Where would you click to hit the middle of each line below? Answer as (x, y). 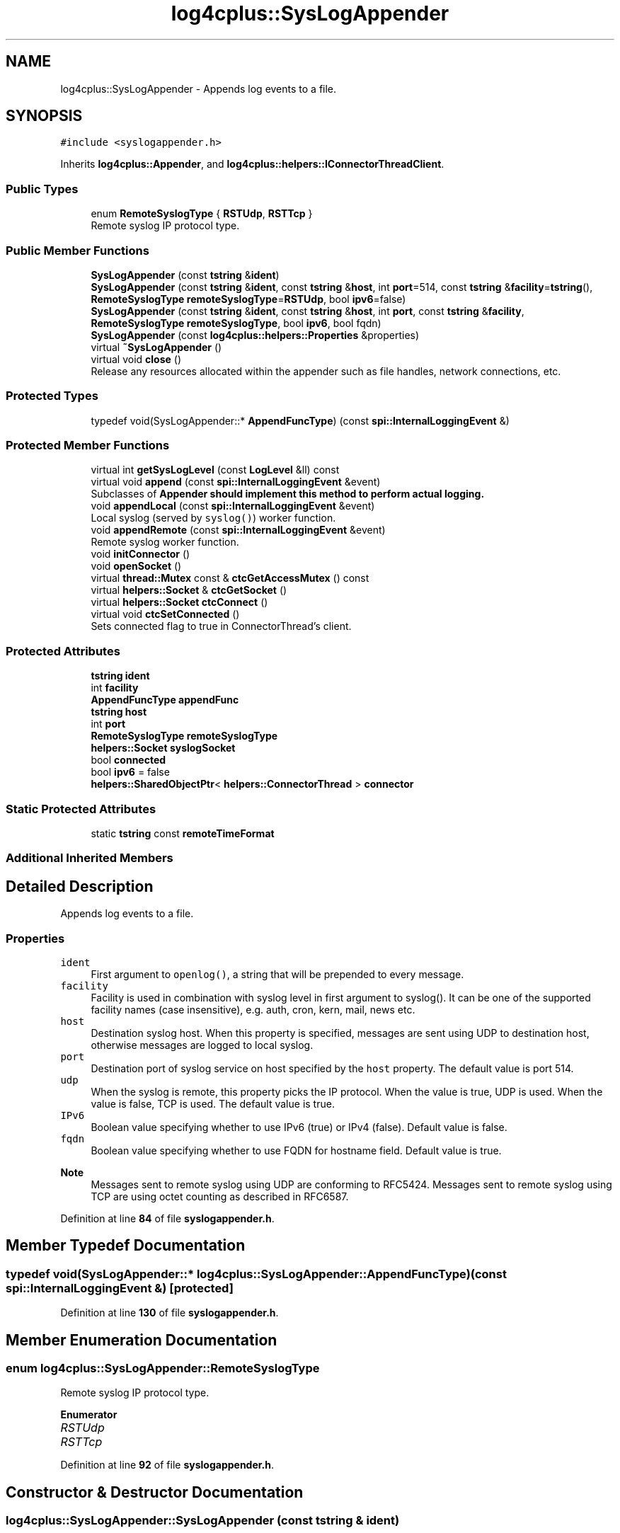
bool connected (128, 760)
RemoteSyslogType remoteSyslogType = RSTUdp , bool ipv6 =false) (248, 299)
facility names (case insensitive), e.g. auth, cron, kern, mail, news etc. (253, 1009)
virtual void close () (136, 359)
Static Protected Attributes (81, 809)
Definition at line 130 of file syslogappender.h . (170, 1313)
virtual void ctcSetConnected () (165, 614)
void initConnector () (140, 554)
